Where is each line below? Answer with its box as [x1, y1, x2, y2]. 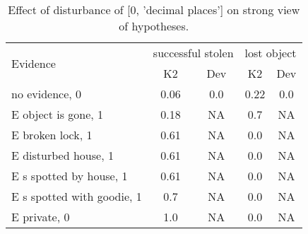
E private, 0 [11, 209, 70, 225]
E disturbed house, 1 [11, 147, 114, 163]
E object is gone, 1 [11, 106, 104, 122]
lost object [244, 45, 297, 61]
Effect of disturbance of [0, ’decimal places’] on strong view [8, 1, 300, 18]
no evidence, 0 [11, 86, 82, 102]
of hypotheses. [119, 18, 189, 34]
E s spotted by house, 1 [11, 168, 128, 184]
